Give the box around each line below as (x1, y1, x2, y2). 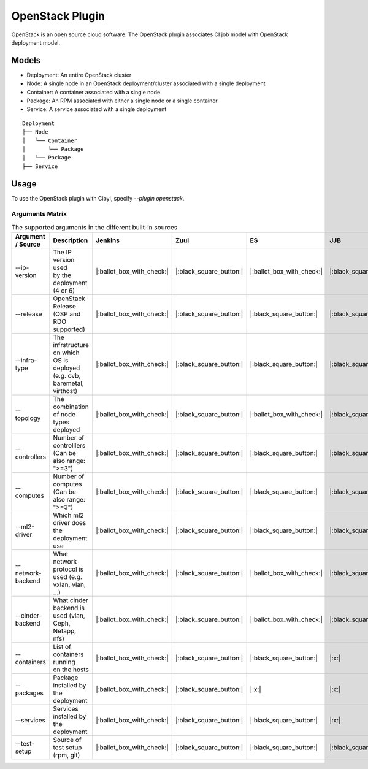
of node (53, 410, 76, 419)
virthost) (53, 387, 78, 396)
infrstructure (53, 341, 89, 350)
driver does (53, 519, 86, 527)
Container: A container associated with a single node (26, 88, 161, 96)
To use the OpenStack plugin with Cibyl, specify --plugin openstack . (11, 194, 185, 202)
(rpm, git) (53, 751, 80, 760)
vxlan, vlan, (53, 580, 86, 589)
